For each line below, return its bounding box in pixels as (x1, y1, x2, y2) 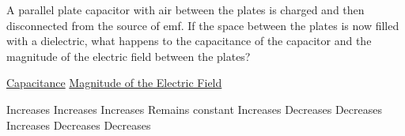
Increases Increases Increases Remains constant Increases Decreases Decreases (6, 100, 382, 117)
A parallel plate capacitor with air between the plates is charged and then (6, 2, 365, 17)
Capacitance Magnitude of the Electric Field (6, 74, 222, 91)
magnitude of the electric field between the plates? (6, 47, 251, 64)
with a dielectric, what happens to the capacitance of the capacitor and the (6, 32, 372, 49)
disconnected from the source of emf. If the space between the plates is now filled (6, 17, 399, 33)
